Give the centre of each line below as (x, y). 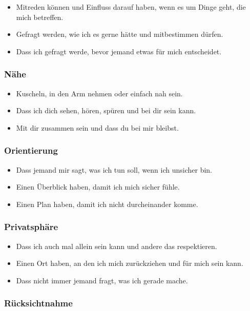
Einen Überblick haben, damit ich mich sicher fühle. (98, 187)
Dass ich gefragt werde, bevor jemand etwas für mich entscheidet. (119, 51)
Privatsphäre (31, 227)
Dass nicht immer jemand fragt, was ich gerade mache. (102, 280)
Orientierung (31, 150)
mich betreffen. (40, 17)
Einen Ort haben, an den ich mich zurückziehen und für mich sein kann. (130, 263)
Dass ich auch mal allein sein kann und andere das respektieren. (117, 246)
